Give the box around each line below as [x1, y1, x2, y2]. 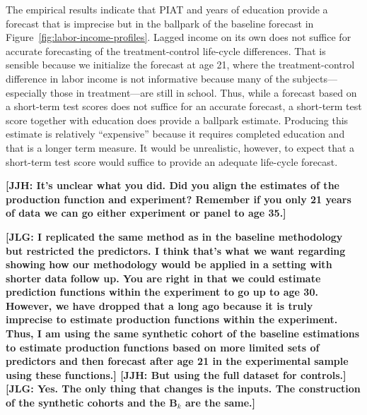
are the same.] [185, 395, 256, 410]
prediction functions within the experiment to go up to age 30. [6, 284, 318, 299]
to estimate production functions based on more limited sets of [6, 339, 320, 354]
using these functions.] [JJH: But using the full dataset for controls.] [6, 367, 346, 382]
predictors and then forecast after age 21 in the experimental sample [6, 354, 349, 368]
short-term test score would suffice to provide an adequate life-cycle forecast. [6, 154, 338, 169]
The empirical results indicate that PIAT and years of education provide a [6, 2, 328, 16]
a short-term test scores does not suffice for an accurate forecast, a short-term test [6, 99, 362, 114]
